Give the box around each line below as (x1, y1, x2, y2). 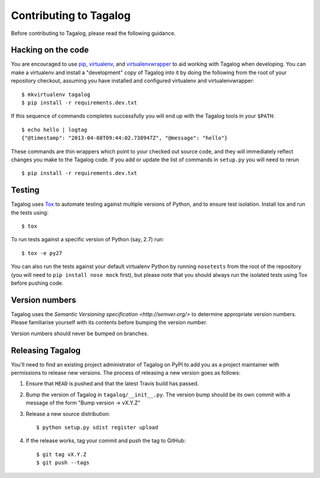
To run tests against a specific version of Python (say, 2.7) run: (11, 236, 164, 243)
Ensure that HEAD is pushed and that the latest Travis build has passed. (25, 380, 199, 387)
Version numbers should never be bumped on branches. (11, 330, 149, 337)
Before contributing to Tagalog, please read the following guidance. (11, 30, 176, 37)
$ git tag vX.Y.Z (36, 451, 87, 458)
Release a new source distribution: (25, 410, 110, 418)
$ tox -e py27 (21, 250, 62, 256)
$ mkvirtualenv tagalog (21, 91, 91, 98)
